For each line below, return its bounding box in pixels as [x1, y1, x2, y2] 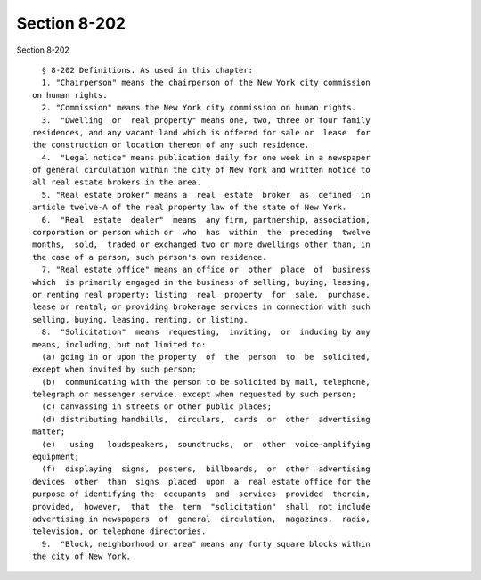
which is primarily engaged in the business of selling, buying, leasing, [32, 277, 371, 287]
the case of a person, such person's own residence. [32, 252, 267, 262]
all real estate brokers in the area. [32, 177, 202, 187]
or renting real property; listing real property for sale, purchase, [32, 290, 371, 299]
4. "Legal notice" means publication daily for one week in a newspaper [41, 152, 371, 162]
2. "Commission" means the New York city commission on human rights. [41, 102, 356, 113]
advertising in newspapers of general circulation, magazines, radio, [32, 514, 371, 524]
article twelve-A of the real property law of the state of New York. [32, 202, 347, 213]
